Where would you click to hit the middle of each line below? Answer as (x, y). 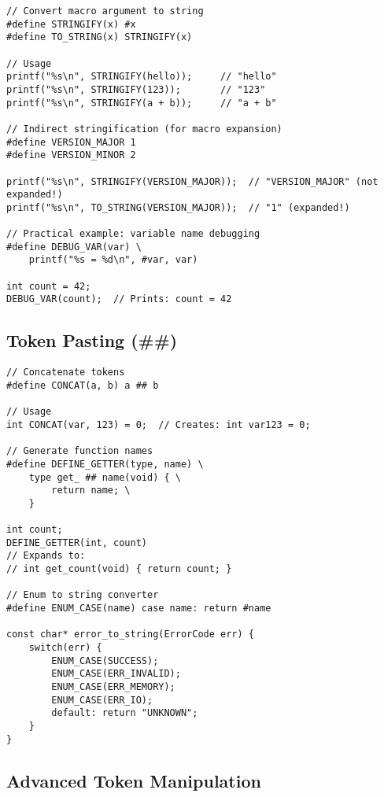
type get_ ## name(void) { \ (105, 477)
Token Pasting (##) (92, 340)
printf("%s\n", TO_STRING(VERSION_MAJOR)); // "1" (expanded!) (178, 207)
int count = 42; (49, 286)
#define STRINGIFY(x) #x (71, 24)
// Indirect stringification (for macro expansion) (144, 129)
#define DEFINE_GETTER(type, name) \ (105, 464)
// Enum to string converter (83, 595)
